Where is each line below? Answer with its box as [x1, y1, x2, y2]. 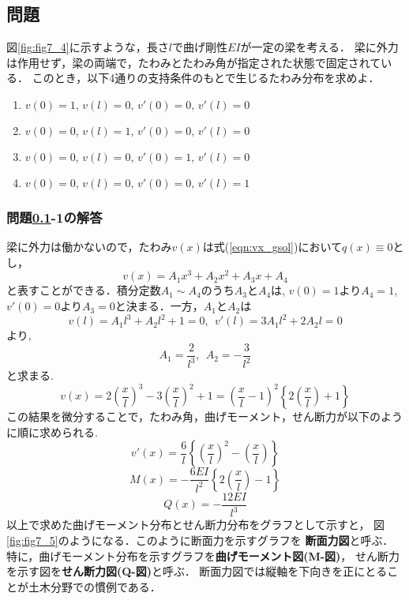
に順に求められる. [6, 423, 98, 440]
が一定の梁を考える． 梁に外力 [240, 39, 399, 55]
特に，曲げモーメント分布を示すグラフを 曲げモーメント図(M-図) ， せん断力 [6, 547, 400, 564]
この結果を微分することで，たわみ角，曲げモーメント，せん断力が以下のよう [6, 408, 403, 425]
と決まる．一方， [114, 298, 204, 314]
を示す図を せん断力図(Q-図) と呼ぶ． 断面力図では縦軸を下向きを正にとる [6, 563, 388, 579]
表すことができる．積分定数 [17, 282, 161, 298]
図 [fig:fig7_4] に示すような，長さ [6, 39, 169, 55]
